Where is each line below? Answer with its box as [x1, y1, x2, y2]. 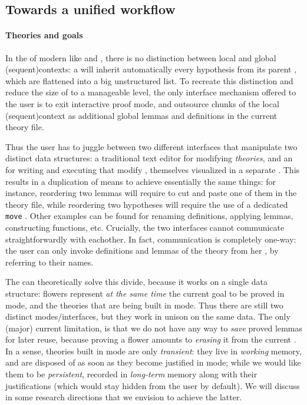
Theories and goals [5, 29, 83, 41]
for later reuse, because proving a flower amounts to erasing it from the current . [5, 333, 296, 346]
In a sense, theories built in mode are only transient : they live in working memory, [5, 344, 302, 357]
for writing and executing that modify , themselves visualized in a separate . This [5, 163, 300, 175]
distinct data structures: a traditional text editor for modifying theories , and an [5, 152, 293, 164]
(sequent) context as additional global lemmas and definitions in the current [5, 109, 278, 121]
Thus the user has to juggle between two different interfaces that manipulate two [5, 140, 298, 152]
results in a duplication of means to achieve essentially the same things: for [5, 175, 276, 187]
